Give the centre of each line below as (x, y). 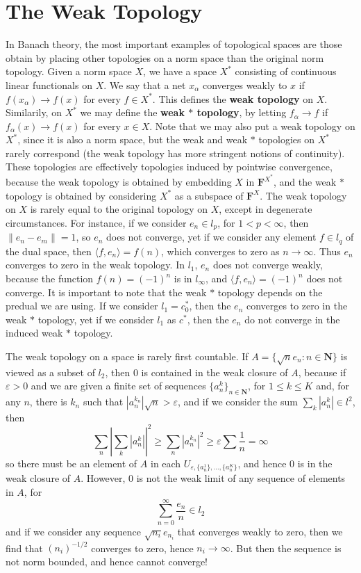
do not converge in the (292, 319)
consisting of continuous (286, 71)
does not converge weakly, (268, 265)
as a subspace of (209, 195)
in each (166, 463)
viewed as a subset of (50, 372)
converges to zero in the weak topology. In (95, 265)
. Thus (327, 251)
